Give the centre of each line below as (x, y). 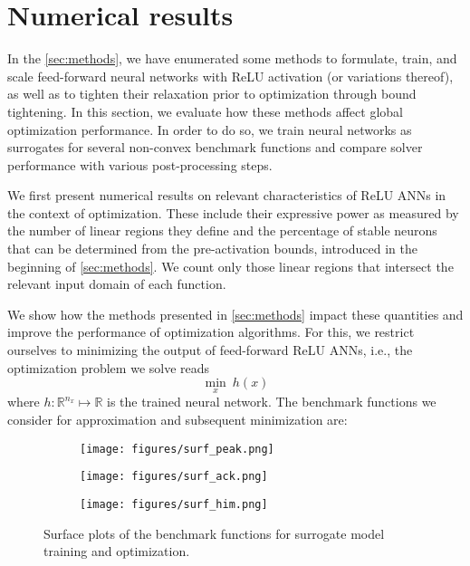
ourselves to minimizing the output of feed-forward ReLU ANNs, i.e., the (210, 350)
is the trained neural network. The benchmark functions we (272, 402)
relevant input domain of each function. (117, 284)
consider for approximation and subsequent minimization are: (177, 420)
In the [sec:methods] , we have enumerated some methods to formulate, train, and (232, 58)
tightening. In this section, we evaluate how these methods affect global (205, 111)
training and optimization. (117, 551)
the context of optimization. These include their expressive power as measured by (233, 212)
